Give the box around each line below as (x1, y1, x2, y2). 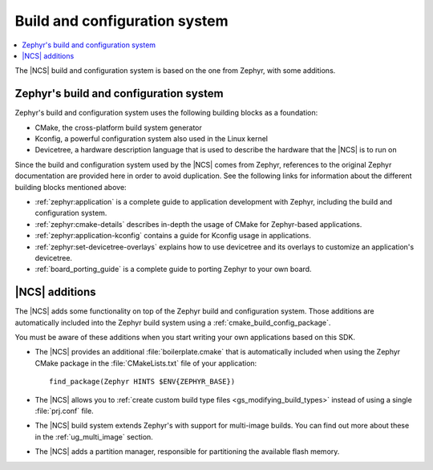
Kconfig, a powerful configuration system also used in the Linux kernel (34, 134, 269, 144)
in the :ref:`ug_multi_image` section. (34, 432, 154, 441)
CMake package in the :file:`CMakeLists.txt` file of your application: (34, 358, 257, 368)
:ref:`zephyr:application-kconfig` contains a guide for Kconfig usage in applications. (34, 231, 312, 241)
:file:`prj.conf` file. (34, 406, 94, 415)
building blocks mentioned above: (14, 182, 127, 192)
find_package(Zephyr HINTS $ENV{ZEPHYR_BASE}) (49, 377, 236, 387)
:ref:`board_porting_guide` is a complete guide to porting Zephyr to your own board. (34, 265, 312, 274)
